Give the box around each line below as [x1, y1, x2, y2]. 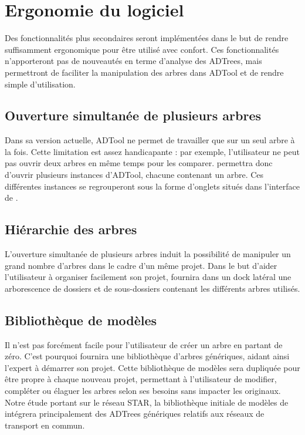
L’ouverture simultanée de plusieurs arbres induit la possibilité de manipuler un [5, 248, 291, 260]
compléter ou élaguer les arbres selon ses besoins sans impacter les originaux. [5, 385, 281, 397]
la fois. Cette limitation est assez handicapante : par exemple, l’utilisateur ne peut [5, 145, 300, 157]
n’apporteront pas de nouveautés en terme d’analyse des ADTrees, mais [5, 55, 262, 67]
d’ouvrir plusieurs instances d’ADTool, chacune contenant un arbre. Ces [5, 168, 264, 181]
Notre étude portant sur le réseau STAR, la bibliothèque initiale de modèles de [5, 396, 289, 408]
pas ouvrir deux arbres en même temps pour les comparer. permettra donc [5, 157, 273, 169]
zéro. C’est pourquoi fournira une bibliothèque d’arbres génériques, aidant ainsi [5, 350, 290, 362]
